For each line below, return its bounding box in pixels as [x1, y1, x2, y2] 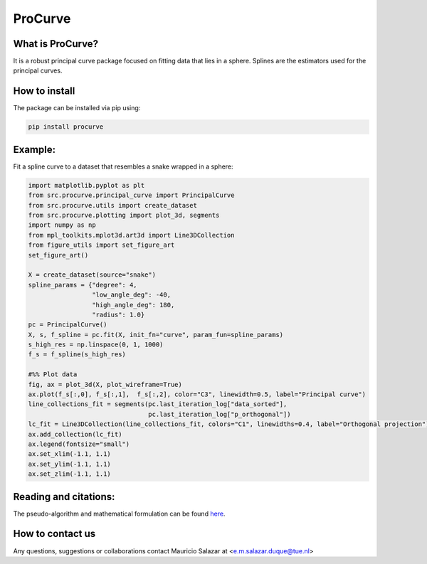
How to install [13, 85, 75, 97]
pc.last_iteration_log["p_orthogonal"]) [148, 410, 291, 418]
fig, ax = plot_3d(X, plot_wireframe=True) [28, 381, 183, 388]
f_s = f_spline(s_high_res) [28, 351, 126, 358]
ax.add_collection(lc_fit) [28, 430, 122, 438]
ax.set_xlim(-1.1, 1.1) [28, 450, 112, 458]
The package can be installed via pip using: [13, 104, 141, 112]
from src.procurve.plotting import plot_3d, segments [28, 211, 220, 219]
